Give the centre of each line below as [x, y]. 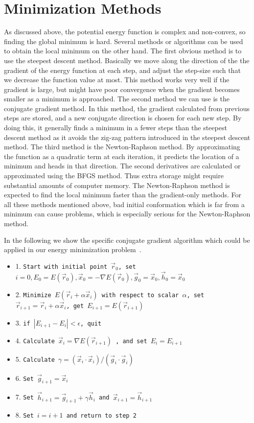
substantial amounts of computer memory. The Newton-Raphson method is [117, 185]
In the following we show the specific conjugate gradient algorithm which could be [127, 240]
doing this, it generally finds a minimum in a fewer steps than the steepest [115, 128]
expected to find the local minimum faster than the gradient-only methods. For [123, 195]
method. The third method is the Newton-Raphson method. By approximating [122, 147]
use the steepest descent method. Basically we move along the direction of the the [127, 60]
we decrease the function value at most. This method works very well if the [117, 80]
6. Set [24, 378]
